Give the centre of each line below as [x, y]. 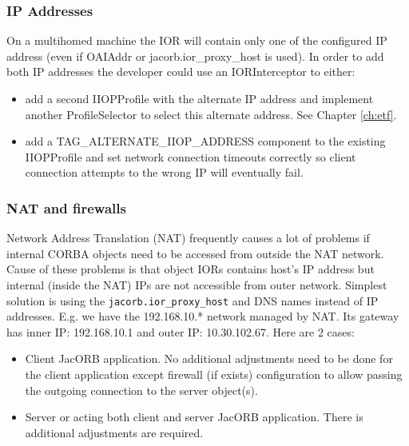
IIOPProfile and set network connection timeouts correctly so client [191, 156]
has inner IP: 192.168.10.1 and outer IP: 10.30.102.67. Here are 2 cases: [181, 331]
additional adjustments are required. [114, 432]
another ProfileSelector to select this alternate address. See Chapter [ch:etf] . [211, 114]
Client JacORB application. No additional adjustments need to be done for [209, 358]
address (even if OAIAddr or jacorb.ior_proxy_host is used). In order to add [195, 56]
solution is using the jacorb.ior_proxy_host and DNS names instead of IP [193, 300]
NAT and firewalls [66, 207]
